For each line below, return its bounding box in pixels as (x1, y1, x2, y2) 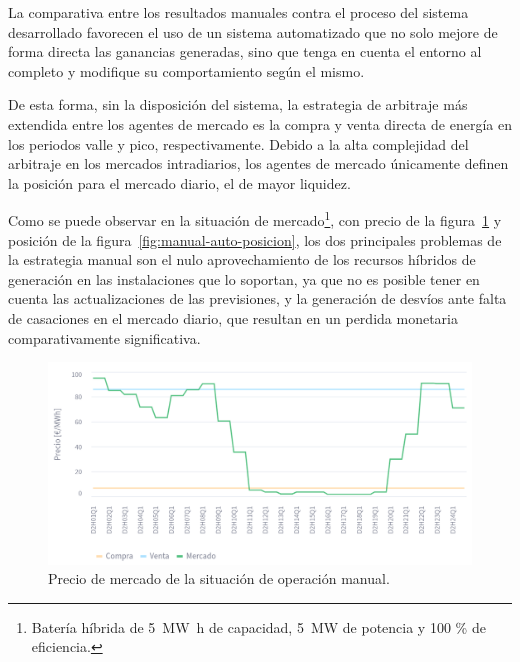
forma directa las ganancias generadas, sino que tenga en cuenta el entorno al (8, 41, 482, 62)
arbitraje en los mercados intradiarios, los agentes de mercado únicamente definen (8, 153, 509, 174)
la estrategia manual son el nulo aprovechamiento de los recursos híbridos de (8, 249, 476, 270)
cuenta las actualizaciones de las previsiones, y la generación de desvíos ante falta (8, 288, 507, 309)
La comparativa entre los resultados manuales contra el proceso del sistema (8, 2, 469, 22)
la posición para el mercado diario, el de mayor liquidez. (8, 172, 351, 193)
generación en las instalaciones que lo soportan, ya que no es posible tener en (8, 268, 480, 289)
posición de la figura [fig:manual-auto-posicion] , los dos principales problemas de (8, 229, 502, 250)
